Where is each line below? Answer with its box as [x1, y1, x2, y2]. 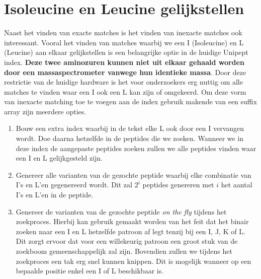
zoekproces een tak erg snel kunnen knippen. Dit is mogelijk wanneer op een [16, 255, 251, 266]
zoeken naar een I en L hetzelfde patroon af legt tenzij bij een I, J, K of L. [16, 226, 245, 236]
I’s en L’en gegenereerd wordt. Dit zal [16, 179, 132, 190]
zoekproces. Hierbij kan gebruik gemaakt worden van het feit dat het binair [16, 216, 249, 227]
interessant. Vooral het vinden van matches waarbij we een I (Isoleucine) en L [4, 37, 244, 47]
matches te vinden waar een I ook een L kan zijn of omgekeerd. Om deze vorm [4, 86, 246, 97]
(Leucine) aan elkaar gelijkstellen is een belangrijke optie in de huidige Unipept [4, 47, 248, 57]
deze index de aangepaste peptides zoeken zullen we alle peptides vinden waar [16, 143, 256, 153]
